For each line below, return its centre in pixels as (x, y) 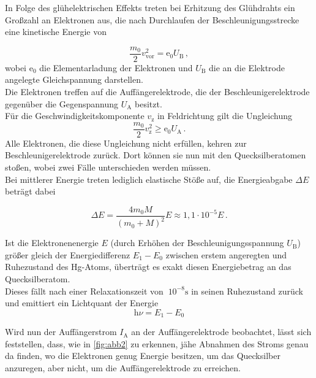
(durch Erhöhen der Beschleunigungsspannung (197, 243)
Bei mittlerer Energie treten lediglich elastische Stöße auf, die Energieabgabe (149, 179)
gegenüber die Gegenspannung (62, 103)
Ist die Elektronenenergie (52, 243)
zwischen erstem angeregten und (226, 254)
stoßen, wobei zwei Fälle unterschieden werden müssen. (108, 167)
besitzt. (148, 103)
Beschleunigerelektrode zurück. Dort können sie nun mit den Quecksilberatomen (156, 155)
